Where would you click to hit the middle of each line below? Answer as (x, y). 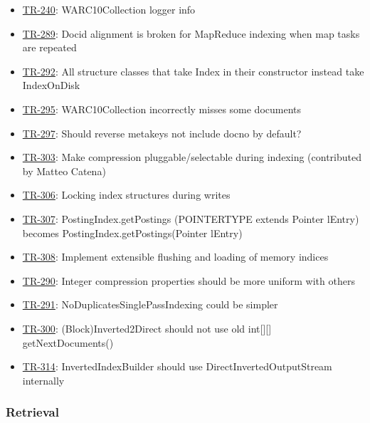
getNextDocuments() (68, 342)
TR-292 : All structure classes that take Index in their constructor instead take (193, 71)
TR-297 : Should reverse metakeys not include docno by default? (162, 133)
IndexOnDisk (51, 85)
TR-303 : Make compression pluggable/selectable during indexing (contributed (192, 157)
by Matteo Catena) (64, 171)
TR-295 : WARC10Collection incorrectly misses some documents (162, 109)
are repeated (49, 47)
